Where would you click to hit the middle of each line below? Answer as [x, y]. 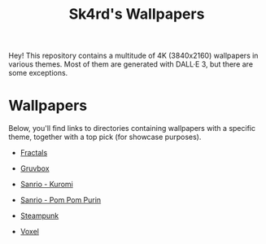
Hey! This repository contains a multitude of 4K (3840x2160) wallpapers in [133, 56]
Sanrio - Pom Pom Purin [61, 200]
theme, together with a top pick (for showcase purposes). [105, 137]
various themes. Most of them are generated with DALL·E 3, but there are [131, 64]
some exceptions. [38, 73]
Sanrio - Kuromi [46, 185]
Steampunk [39, 216]
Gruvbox [35, 168]
